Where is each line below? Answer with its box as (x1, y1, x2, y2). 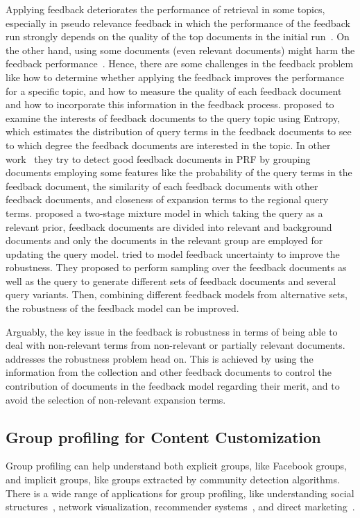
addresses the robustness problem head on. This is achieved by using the (6, 351, 314, 365)
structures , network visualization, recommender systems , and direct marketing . (6, 499, 355, 514)
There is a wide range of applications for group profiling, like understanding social (6, 485, 354, 500)
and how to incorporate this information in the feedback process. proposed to (6, 97, 334, 112)
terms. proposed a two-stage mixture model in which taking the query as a (6, 205, 323, 220)
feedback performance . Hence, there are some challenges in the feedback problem (6, 56, 354, 71)
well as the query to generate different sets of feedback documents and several (6, 273, 336, 288)
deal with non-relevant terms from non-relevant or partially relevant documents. (6, 338, 345, 352)
